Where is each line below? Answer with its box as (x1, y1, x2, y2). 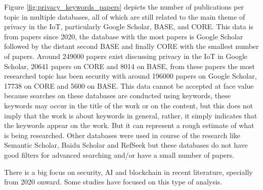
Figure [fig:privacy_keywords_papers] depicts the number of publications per (4, 2, 244, 12)
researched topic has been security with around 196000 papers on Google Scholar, (4, 71, 257, 81)
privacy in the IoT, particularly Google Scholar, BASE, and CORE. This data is (4, 21, 253, 32)
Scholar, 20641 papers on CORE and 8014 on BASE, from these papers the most (4, 60, 255, 71)
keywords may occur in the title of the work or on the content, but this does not (4, 100, 253, 110)
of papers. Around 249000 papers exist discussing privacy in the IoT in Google (4, 50, 248, 61)
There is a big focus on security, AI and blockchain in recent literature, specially (4, 166, 253, 177)
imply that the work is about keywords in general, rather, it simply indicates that (4, 110, 257, 120)
